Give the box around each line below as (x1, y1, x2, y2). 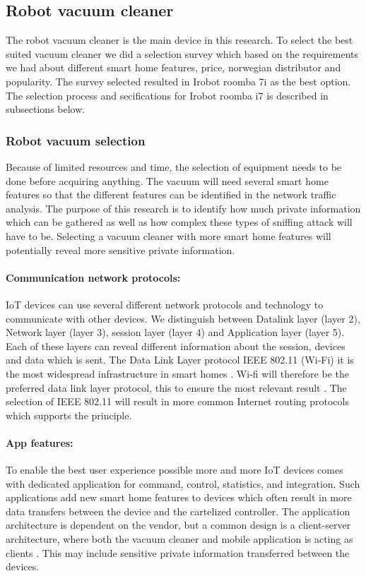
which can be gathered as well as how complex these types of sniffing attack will (6, 215, 353, 229)
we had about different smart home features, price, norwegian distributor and (6, 60, 341, 75)
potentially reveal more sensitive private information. (6, 242, 235, 257)
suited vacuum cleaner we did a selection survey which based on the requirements (6, 46, 359, 61)
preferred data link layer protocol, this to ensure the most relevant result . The (6, 380, 347, 395)
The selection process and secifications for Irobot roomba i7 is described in (6, 88, 329, 102)
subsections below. (6, 102, 85, 116)
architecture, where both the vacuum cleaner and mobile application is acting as (6, 532, 353, 546)
